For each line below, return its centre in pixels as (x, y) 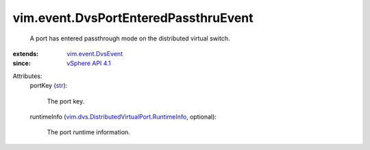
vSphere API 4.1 (89, 63)
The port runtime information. (88, 132)
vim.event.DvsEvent (95, 53)
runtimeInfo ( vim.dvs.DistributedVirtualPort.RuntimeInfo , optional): (123, 116)
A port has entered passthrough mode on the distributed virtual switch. (130, 38)
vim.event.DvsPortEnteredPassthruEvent (133, 18)
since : (22, 63)
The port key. (66, 101)
